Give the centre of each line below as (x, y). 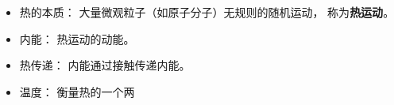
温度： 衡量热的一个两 (77, 91)
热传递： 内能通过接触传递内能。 (105, 65)
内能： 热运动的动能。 (77, 38)
